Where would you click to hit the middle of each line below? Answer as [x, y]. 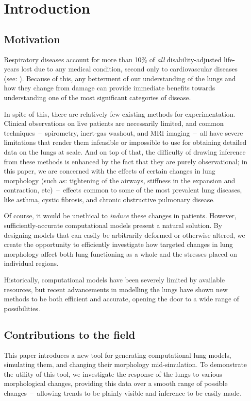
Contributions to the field [70, 334]
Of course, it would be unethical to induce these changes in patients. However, [120, 216]
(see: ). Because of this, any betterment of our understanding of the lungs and [120, 78]
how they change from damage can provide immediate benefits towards [109, 88]
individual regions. [31, 263]
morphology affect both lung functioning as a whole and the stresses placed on [121, 253]
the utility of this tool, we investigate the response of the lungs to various [113, 374]
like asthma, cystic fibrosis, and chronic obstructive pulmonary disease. [109, 199]
